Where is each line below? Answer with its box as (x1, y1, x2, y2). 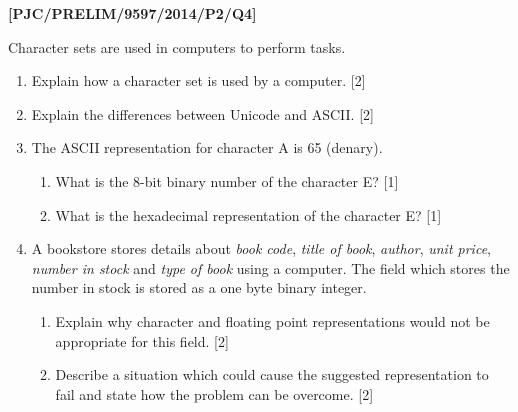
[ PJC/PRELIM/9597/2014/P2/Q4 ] (8, 3, 257, 23)
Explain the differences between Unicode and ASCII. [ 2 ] (31, 103, 374, 124)
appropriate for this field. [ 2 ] (55, 330, 229, 351)
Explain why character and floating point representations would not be (55, 310, 490, 331)
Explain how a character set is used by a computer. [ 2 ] (31, 70, 366, 91)
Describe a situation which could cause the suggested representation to (55, 364, 489, 385)
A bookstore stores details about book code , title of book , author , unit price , (31, 238, 491, 259)
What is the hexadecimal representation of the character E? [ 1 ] (55, 204, 442, 225)
